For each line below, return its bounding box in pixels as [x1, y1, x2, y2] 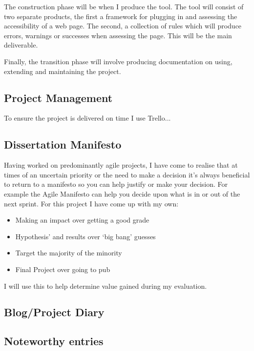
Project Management [4, 90, 113, 105]
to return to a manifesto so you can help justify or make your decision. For [4, 179, 228, 189]
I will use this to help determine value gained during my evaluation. [4, 280, 207, 291]
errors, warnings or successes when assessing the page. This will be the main [4, 30, 232, 40]
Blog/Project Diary [4, 304, 105, 320]
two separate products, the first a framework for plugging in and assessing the [4, 11, 237, 21]
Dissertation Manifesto [4, 137, 122, 152]
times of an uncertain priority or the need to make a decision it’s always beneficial [4, 169, 250, 179]
